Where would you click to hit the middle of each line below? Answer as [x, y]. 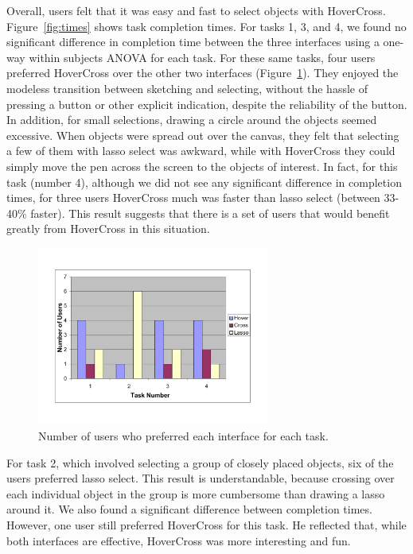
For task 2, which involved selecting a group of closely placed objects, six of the [200, 462]
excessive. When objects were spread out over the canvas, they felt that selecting [203, 135]
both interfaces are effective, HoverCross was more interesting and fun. [179, 540]
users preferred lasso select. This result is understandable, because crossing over [201, 478]
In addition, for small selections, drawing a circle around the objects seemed [192, 120]
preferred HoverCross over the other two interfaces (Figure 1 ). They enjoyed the [203, 73]
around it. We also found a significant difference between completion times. [189, 509]
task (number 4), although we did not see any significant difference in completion [204, 182]
